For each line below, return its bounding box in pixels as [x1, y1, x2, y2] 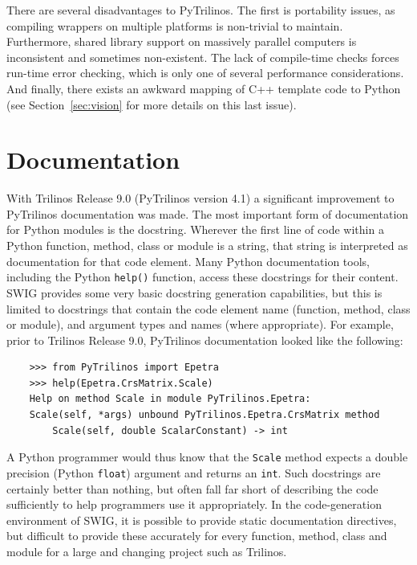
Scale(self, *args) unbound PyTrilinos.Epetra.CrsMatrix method [29, 409, 380, 421]
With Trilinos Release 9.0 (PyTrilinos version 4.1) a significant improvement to [6, 190, 395, 207]
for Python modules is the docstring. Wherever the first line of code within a [6, 221, 384, 238]
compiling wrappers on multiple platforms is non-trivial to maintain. [6, 17, 343, 34]
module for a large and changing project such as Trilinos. [6, 542, 287, 559]
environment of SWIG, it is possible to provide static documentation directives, [6, 511, 397, 528]
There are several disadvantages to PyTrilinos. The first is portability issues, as [6, 2, 395, 18]
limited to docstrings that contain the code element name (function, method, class [6, 300, 411, 317]
